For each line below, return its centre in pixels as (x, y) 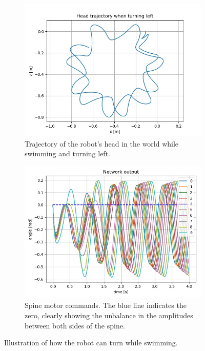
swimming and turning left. (67, 153)
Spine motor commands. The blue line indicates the (106, 305)
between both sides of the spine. (75, 325)
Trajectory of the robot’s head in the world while (102, 143)
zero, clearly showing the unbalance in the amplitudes (109, 315)
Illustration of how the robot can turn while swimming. (91, 343)
